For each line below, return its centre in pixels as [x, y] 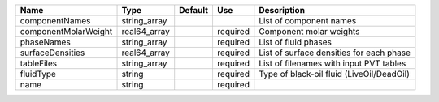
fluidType [38, 74]
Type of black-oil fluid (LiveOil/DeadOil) [335, 74]
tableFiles [38, 63]
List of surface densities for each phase [335, 53]
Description [282, 10]
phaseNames [45, 42]
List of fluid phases [296, 42]
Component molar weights [309, 31]
